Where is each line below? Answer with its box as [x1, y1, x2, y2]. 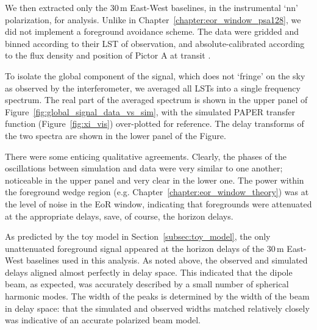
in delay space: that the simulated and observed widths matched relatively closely [5, 301, 310, 314]
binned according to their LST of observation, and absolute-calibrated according [5, 37, 305, 49]
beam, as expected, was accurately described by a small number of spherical [5, 278, 289, 290]
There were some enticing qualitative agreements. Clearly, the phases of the [5, 149, 287, 162]
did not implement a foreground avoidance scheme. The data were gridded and [5, 25, 299, 38]
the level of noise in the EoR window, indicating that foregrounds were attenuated [5, 197, 312, 210]
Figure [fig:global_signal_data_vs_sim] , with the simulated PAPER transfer [5, 105, 296, 118]
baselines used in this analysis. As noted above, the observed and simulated [26, 254, 308, 267]
